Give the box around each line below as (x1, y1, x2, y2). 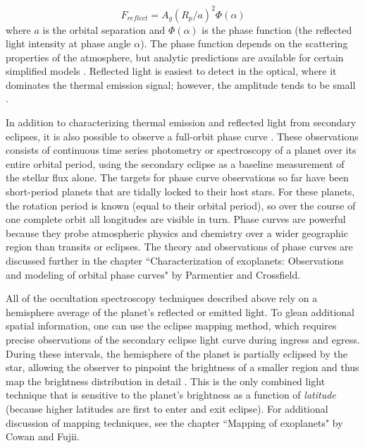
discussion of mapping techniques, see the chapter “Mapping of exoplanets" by (6, 415, 343, 430)
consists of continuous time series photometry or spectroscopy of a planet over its (6, 143, 357, 157)
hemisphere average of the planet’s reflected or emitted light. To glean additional (6, 304, 354, 319)
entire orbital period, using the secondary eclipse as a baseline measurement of (6, 156, 345, 171)
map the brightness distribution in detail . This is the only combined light (6, 373, 326, 388)
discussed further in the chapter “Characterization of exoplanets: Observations (6, 253, 344, 267)
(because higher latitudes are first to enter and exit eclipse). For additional (6, 401, 328, 416)
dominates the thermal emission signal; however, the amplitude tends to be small (6, 77, 356, 92)
